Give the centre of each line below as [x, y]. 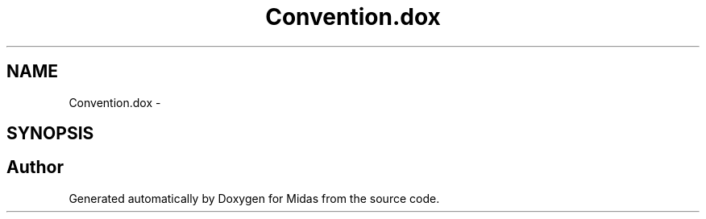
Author [35, 167]
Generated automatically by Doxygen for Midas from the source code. [254, 198]
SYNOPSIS [50, 134]
